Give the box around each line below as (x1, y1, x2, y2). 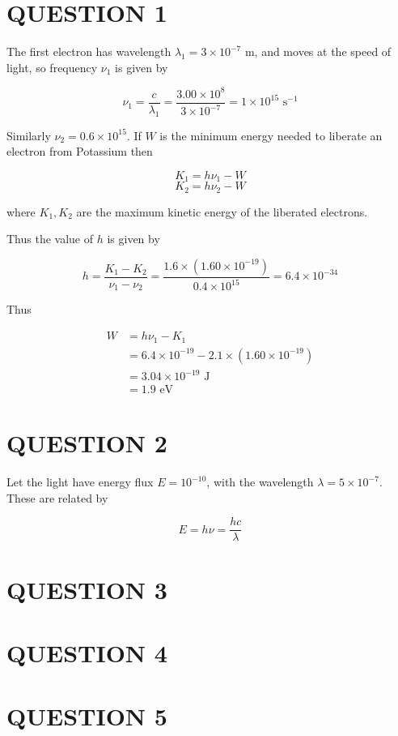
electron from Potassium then (6, 143, 153, 160)
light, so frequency (6, 58, 98, 75)
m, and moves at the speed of (244, 43, 392, 60)
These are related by (6, 489, 108, 506)
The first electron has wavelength (6, 43, 171, 60)
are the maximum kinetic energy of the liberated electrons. (76, 203, 368, 220)
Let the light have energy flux (6, 473, 154, 490)
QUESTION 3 (6, 572, 167, 605)
